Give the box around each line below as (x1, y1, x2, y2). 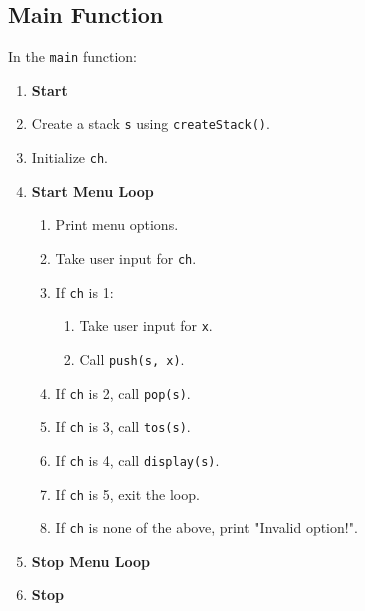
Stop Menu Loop (31, 550, 151, 571)
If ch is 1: (55, 281, 114, 302)
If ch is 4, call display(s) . (55, 449, 220, 470)
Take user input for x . (79, 315, 213, 336)
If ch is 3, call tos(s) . (55, 416, 191, 437)
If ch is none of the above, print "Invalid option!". (55, 517, 358, 538)
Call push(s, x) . (79, 348, 185, 369)
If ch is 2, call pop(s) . (55, 382, 191, 403)
